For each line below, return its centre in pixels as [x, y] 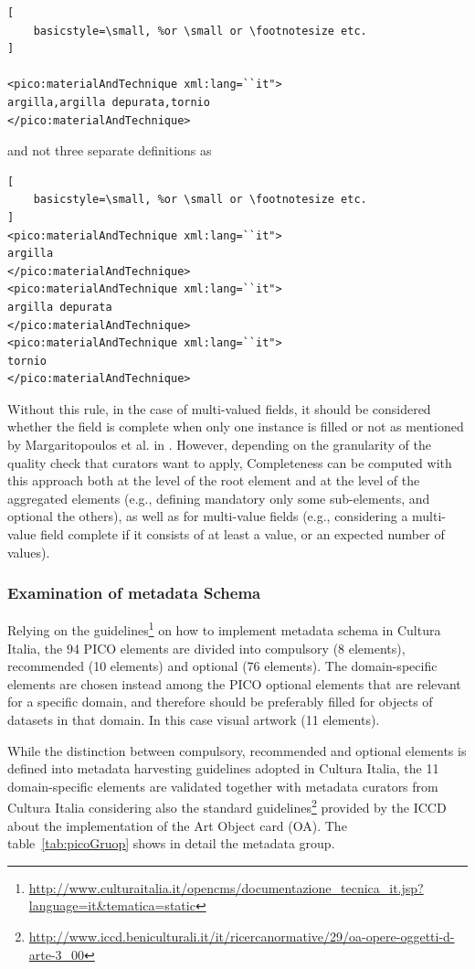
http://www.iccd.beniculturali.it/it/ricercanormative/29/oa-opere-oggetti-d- [242, 937]
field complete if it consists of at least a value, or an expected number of [243, 534]
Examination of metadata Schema [134, 593]
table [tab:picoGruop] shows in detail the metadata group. [171, 843]
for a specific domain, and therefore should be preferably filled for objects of [220, 702]
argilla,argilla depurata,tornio [109, 102]
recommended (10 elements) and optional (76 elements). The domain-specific [222, 666]
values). [29, 552]
